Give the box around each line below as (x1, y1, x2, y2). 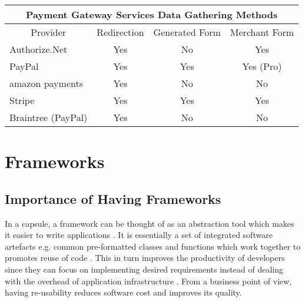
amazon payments (9, 76, 83, 90)
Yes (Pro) (242, 59, 282, 73)
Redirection (97, 25, 144, 39)
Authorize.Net (9, 42, 68, 56)
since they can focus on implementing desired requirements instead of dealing (5, 263, 283, 275)
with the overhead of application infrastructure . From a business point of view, (5, 274, 292, 287)
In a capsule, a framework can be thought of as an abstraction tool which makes (5, 217, 294, 229)
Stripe (9, 93, 35, 107)
